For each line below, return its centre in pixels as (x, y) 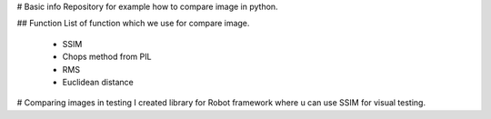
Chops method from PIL (107, 57)
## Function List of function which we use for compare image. (133, 24)
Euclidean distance (98, 82)
